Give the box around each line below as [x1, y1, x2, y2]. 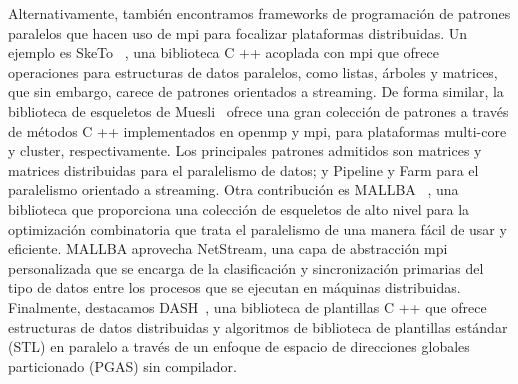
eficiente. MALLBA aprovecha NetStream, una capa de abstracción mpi [8, 238, 448, 259]
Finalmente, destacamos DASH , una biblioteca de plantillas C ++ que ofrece [8, 296, 487, 317]
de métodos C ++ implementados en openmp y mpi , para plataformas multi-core [8, 120, 507, 141]
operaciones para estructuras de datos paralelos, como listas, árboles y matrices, [8, 61, 498, 82]
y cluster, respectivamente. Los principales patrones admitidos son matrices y [8, 140, 482, 161]
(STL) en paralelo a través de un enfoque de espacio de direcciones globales [8, 336, 470, 357]
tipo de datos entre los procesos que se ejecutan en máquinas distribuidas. [8, 277, 461, 298]
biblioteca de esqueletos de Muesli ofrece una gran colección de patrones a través [8, 100, 509, 121]
